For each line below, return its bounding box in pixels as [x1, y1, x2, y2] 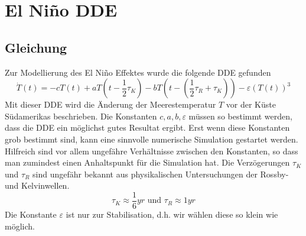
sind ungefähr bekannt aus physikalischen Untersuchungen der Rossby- [32, 167, 289, 180]
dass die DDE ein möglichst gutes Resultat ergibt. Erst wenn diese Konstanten [5, 121, 290, 134]
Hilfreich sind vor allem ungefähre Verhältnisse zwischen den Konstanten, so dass [5, 144, 298, 157]
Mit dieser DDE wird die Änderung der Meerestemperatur [5, 98, 216, 111]
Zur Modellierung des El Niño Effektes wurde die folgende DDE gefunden [5, 66, 271, 78]
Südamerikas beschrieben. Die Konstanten [5, 109, 157, 122]
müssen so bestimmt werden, [188, 109, 292, 122]
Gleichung [5, 38, 67, 56]
